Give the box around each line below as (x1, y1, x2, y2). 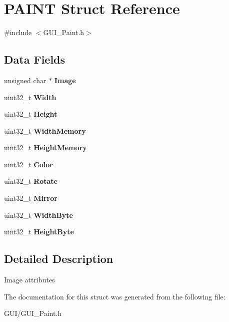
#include (4, 27, 32, 38)
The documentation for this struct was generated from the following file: (4, 291, 225, 301)
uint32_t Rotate (4, 176, 57, 186)
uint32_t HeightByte (4, 226, 74, 237)
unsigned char (4, 75, 46, 85)
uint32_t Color (4, 159, 53, 169)
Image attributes (4, 274, 55, 285)
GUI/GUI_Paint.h (4, 308, 62, 318)
